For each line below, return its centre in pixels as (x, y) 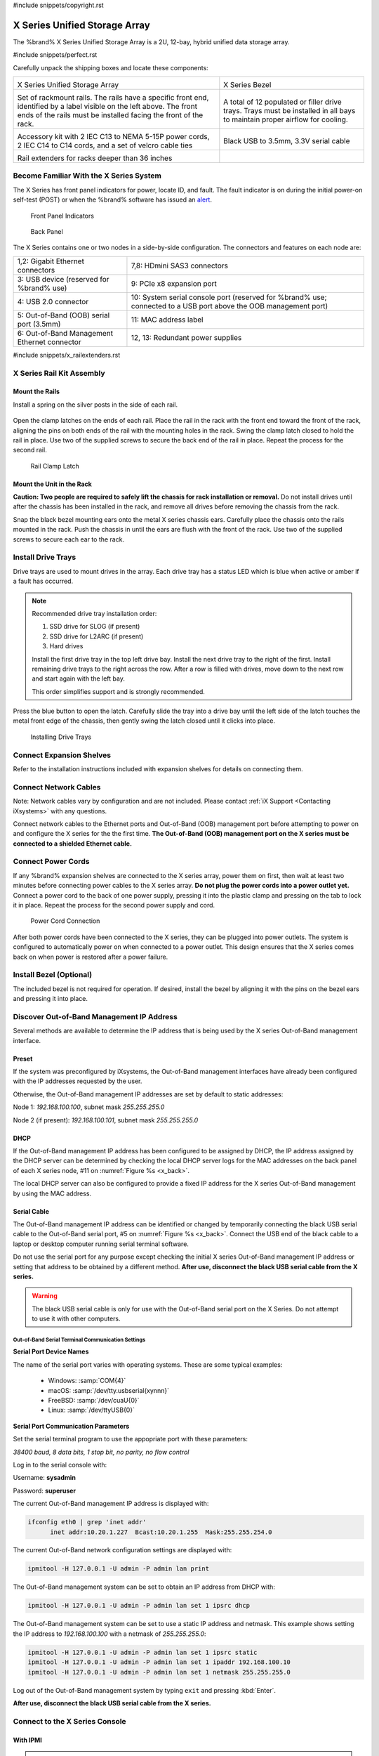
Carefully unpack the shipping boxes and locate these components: (111, 67)
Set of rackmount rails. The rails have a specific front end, (113, 98)
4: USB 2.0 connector (53, 301)
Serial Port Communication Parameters (71, 1426)
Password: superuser (45, 1490)
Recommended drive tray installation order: (94, 613)
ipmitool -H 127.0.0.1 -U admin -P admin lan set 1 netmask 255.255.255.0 (159, 1672)
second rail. (30, 450)
